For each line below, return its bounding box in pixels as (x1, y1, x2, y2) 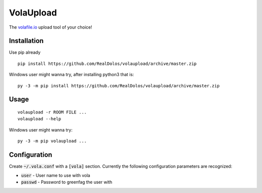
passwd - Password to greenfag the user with (21, 179, 113, 185)
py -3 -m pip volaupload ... (17, 138, 87, 144)
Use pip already (9, 49, 41, 55)
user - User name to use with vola (21, 172, 91, 178)
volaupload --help (17, 116, 62, 122)
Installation (9, 37, 44, 45)
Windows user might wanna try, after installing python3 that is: (9, 72, 134, 78)
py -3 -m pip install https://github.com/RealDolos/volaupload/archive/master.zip (17, 83, 220, 88)
